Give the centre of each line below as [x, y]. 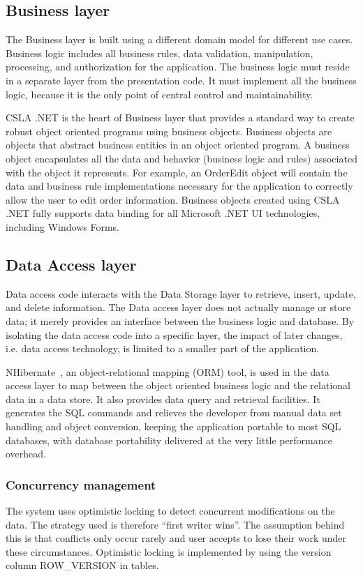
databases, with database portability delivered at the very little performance [169, 440]
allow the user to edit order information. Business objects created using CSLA [173, 199]
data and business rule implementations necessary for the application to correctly [179, 186]
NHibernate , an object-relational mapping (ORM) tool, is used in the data [168, 371]
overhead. [26, 454]
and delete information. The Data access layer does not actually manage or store [178, 307]
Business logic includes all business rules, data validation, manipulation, [160, 53]
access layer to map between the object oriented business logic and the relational [178, 385]
